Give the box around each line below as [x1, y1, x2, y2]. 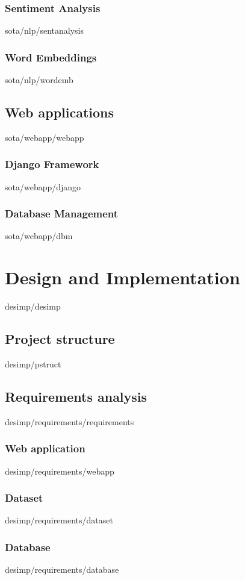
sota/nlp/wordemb [5, 73, 73, 86]
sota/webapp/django [5, 180, 81, 193]
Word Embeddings [5, 49, 97, 64]
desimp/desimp [5, 300, 61, 313]
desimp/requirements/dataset [5, 514, 113, 526]
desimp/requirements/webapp [5, 464, 114, 477]
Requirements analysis [5, 387, 147, 405]
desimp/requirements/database [5, 563, 119, 576]
